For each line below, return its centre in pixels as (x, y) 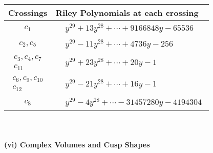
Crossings (28, 13)
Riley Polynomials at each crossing (127, 13)
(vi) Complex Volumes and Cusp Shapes (77, 144)
